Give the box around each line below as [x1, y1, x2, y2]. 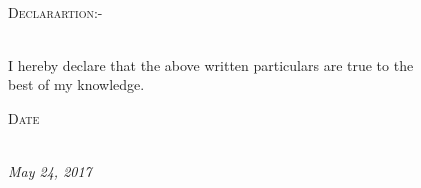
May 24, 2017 [8, 161, 92, 182]
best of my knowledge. [8, 74, 145, 95]
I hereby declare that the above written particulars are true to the [8, 54, 414, 75]
